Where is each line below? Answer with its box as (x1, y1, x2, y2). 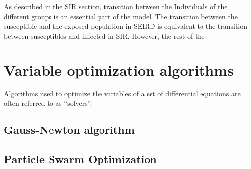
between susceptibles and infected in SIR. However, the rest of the (4, 30, 205, 41)
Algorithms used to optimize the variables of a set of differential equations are (4, 88, 241, 98)
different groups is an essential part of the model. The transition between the (4, 11, 238, 21)
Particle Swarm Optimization (4, 151, 157, 166)
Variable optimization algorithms (4, 59, 234, 80)
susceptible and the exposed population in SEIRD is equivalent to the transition (4, 21, 248, 31)
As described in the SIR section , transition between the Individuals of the (4, 1, 228, 11)
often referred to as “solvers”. (4, 98, 92, 108)
